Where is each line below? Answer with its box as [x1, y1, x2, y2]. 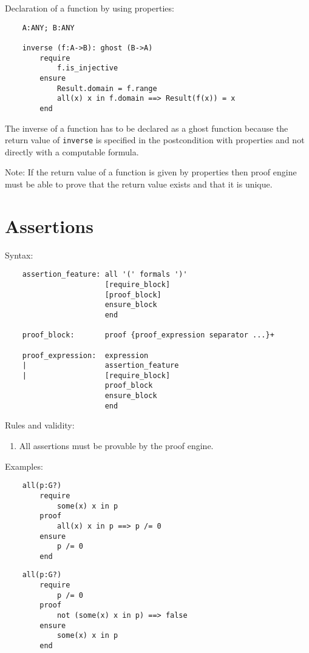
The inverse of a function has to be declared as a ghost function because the [5, 121, 288, 134]
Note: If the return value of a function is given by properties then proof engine [5, 166, 297, 178]
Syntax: [5, 248, 33, 261]
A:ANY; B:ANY [22, 23, 75, 32]
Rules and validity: [5, 419, 75, 431]
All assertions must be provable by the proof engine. [19, 439, 214, 452]
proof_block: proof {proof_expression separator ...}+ [22, 331, 274, 340]
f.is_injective [56, 64, 118, 73]
